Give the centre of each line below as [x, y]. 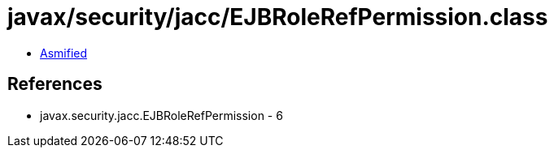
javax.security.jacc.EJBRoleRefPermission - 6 [161, 115]
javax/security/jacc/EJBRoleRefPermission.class [278, 17]
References [55, 84]
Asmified [64, 53]
